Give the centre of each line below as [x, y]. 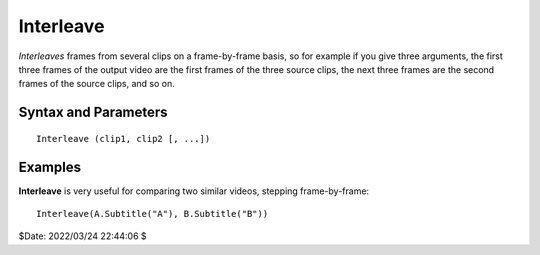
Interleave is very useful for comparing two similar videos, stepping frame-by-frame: [194, 191]
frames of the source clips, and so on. [96, 84]
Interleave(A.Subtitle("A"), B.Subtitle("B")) [152, 214]
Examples [50, 166]
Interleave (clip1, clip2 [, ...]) [123, 138]
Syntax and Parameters [93, 112]
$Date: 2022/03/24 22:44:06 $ [82, 236]
